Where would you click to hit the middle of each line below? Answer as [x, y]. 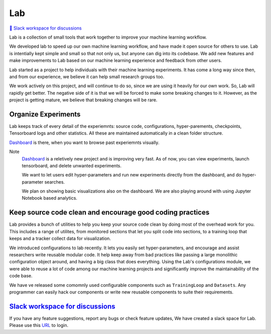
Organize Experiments [45, 114]
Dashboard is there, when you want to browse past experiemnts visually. [84, 142]
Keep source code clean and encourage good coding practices [109, 212]
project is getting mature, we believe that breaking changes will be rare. [83, 100]
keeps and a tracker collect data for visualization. [60, 239]
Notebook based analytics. [50, 198]
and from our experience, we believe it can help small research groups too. [87, 76]
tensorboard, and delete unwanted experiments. [72, 165]
